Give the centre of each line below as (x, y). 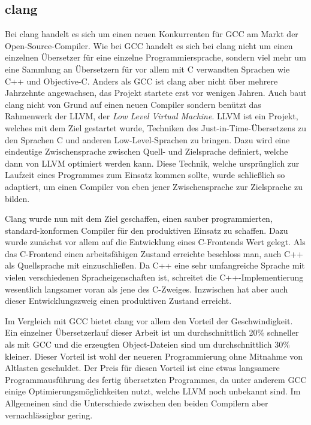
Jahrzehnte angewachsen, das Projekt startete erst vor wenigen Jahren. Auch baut (156, 93)
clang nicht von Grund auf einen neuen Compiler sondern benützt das (133, 104)
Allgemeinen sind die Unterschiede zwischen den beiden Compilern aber (137, 403)
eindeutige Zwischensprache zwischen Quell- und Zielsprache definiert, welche (147, 151)
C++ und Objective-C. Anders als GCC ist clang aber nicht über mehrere (141, 81)
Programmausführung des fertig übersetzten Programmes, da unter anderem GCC (156, 379)
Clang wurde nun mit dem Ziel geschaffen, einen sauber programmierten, (139, 218)
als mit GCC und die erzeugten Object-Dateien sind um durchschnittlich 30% (147, 344)
